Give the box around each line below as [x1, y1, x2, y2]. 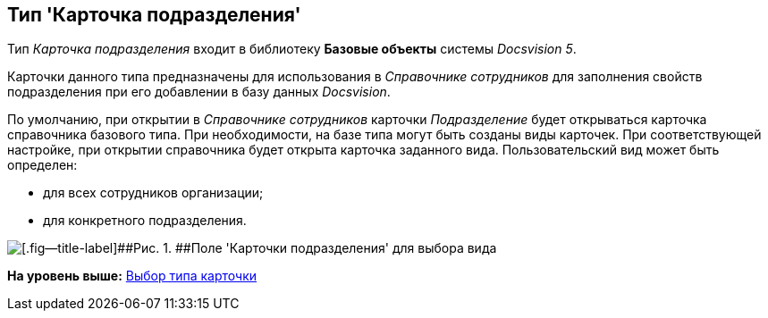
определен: [7, 157, 78, 173]
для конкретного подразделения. [43, 213, 247, 229]
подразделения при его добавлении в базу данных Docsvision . [7, 84, 391, 100]
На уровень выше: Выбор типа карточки [7, 268, 257, 284]
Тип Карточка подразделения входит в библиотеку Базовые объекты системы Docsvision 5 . [7, 41, 577, 57]
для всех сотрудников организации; [43, 185, 264, 201]
